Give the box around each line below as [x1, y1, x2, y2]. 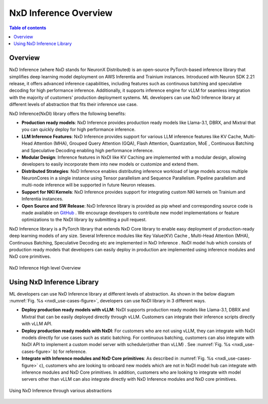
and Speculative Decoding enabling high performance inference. [21, 147, 154, 153]
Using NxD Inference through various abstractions [9, 387, 112, 394]
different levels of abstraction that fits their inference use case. [9, 102, 138, 108]
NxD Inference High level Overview [9, 265, 81, 271]
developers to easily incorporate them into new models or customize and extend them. [21, 161, 199, 167]
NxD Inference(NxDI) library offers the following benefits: [9, 111, 126, 116]
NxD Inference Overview [9, 7, 113, 18]
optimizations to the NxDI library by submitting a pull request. [21, 217, 147, 223]
